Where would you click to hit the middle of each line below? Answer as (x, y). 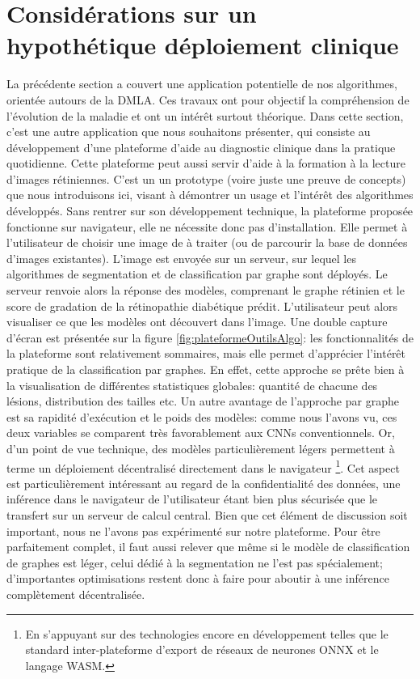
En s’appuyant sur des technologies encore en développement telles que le (207, 633)
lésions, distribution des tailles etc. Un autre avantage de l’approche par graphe (203, 401)
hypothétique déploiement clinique (203, 45)
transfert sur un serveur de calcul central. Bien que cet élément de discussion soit (207, 515)
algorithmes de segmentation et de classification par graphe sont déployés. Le (197, 274)
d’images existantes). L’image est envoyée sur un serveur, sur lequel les (181, 258)
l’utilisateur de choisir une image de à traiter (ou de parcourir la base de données (207, 242)
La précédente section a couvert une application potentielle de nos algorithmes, (202, 84)
